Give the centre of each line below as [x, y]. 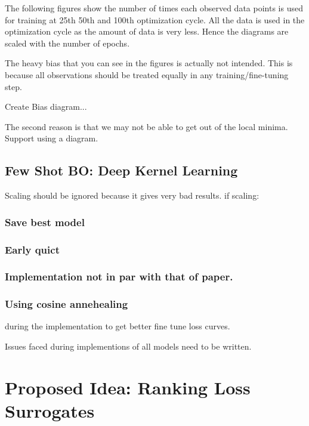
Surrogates [50, 411]
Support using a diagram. [52, 138]
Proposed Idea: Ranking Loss [128, 387]
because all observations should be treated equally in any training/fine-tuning [147, 74]
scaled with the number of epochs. [67, 43]
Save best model [45, 222]
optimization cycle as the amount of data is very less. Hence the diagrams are [147, 31]
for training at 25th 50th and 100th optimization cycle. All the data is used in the [155, 19]
